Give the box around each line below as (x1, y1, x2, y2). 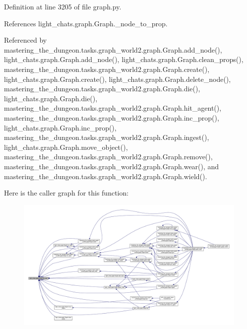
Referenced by (4, 35, 47, 45)
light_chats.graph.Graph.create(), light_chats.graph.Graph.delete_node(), (4, 73, 231, 84)
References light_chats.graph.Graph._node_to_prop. (4, 18, 168, 28)
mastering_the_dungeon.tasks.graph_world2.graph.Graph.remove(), (4, 151, 213, 162)
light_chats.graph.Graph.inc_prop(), (4, 122, 117, 132)
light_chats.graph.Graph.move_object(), (4, 141, 128, 152)
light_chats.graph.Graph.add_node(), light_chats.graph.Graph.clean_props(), (4, 54, 244, 65)
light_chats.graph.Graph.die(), (4, 93, 98, 103)
